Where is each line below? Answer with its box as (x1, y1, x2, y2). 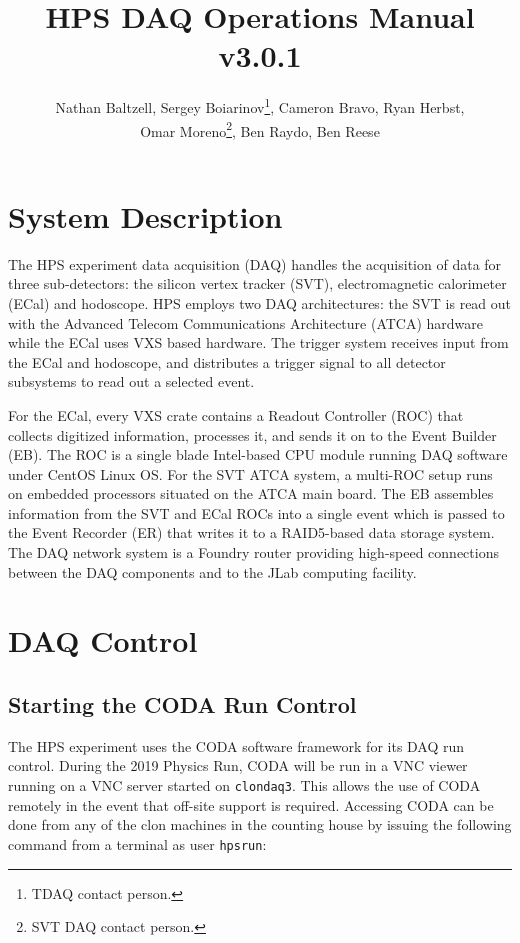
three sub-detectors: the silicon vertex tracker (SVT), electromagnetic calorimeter (8, 273, 507, 294)
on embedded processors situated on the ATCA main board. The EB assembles (8, 483, 494, 504)
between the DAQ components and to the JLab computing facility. (8, 561, 417, 582)
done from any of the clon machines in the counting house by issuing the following (8, 814, 512, 835)
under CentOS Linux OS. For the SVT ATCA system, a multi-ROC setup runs (8, 463, 493, 484)
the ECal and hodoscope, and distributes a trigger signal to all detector (8, 351, 446, 372)
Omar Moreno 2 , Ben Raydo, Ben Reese (140, 117, 380, 141)
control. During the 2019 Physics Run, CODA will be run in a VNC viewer (8, 755, 468, 776)
